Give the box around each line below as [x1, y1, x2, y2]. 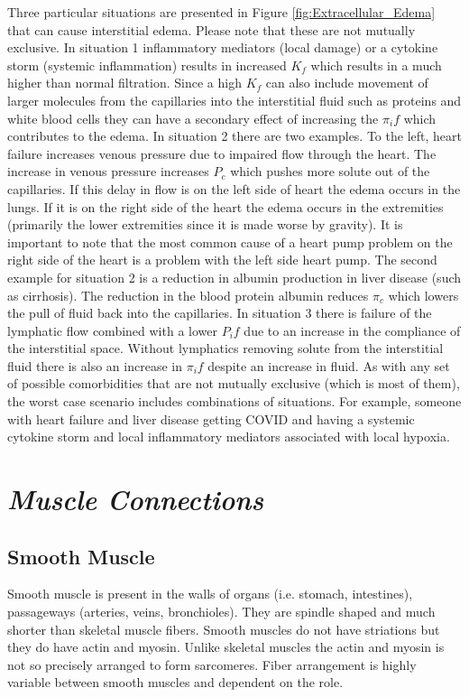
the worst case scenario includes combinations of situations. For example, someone [7, 392, 462, 411]
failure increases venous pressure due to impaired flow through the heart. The [7, 144, 437, 163]
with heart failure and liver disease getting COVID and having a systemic [7, 409, 415, 428]
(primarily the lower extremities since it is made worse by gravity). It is [7, 215, 403, 234]
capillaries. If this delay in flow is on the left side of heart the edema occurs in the [7, 179, 461, 198]
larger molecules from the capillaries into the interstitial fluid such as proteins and [7, 90, 462, 109]
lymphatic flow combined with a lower [7, 321, 217, 339]
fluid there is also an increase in [7, 356, 182, 375]
